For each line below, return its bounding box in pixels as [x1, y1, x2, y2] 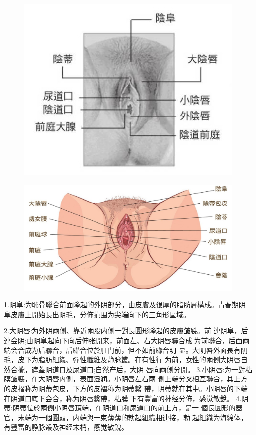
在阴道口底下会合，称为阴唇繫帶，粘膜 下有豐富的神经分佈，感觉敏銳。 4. [4, 393, 242, 403]
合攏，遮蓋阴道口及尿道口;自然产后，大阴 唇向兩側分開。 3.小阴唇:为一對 [10, 364, 245, 374]
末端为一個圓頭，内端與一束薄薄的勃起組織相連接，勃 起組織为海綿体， [17, 412, 248, 422]
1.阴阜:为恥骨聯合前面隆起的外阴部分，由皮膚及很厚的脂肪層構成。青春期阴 [4, 299, 246, 310]
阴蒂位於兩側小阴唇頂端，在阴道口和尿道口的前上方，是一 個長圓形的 [12, 403, 236, 413]
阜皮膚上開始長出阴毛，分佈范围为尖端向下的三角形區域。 [4, 309, 190, 319]
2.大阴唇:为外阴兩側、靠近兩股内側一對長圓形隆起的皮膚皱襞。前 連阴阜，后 [4, 325, 248, 336]
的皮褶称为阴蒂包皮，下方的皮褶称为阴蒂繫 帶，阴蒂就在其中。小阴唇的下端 [4, 383, 248, 394]
